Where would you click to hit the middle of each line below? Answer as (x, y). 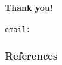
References (31, 55)
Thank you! (29, 7)
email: (18, 30)
